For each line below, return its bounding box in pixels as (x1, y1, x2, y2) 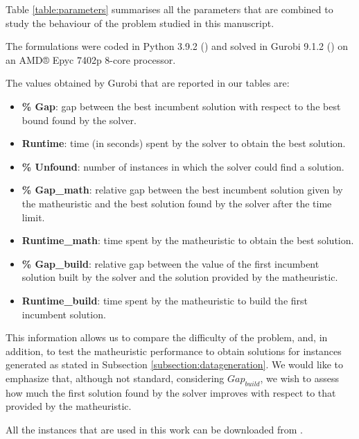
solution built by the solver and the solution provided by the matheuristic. (21, 270, 338, 284)
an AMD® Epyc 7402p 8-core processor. (6, 52, 176, 67)
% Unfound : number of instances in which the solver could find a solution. (21, 159, 344, 173)
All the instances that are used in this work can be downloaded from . (6, 422, 303, 436)
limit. (21, 209, 45, 224)
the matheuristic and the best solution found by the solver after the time (21, 196, 332, 210)
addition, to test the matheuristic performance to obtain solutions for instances (6, 343, 342, 358)
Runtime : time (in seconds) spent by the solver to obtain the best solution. (21, 136, 346, 150)
